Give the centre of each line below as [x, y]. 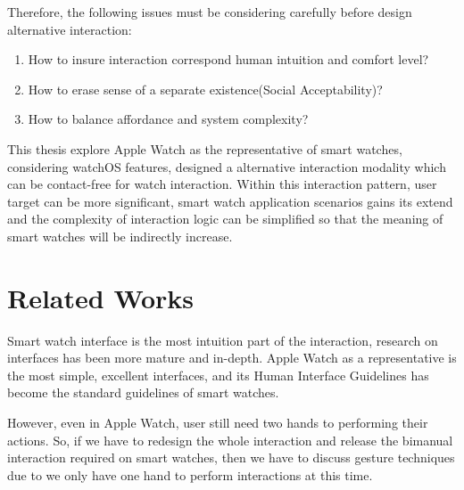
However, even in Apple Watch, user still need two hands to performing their [218, 423]
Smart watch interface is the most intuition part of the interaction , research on [223, 340]
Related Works [101, 297]
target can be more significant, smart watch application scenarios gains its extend [230, 201]
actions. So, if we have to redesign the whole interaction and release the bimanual [230, 440]
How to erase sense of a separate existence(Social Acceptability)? [205, 89]
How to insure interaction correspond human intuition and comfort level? [228, 59]
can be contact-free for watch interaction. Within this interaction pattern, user [222, 184]
